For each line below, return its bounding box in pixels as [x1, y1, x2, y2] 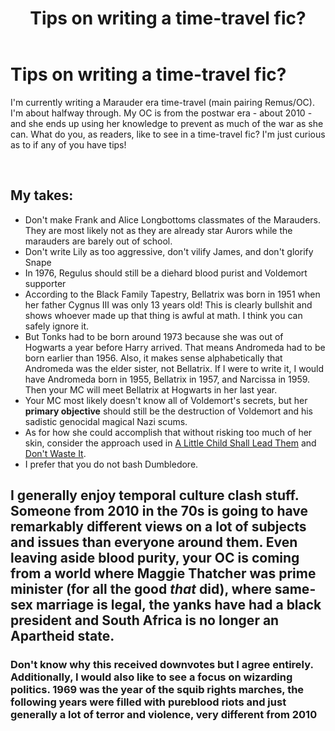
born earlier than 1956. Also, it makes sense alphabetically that [24, 352, 283, 364]
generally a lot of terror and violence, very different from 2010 [10, 708, 318, 722]
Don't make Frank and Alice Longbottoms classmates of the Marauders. [24, 213, 321, 226]
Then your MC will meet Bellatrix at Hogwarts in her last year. [24, 383, 278, 396]
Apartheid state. [10, 628, 115, 645]
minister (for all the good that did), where [10, 581, 272, 598]
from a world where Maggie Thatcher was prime [10, 565, 317, 582]
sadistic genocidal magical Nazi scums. [24, 415, 188, 427]
